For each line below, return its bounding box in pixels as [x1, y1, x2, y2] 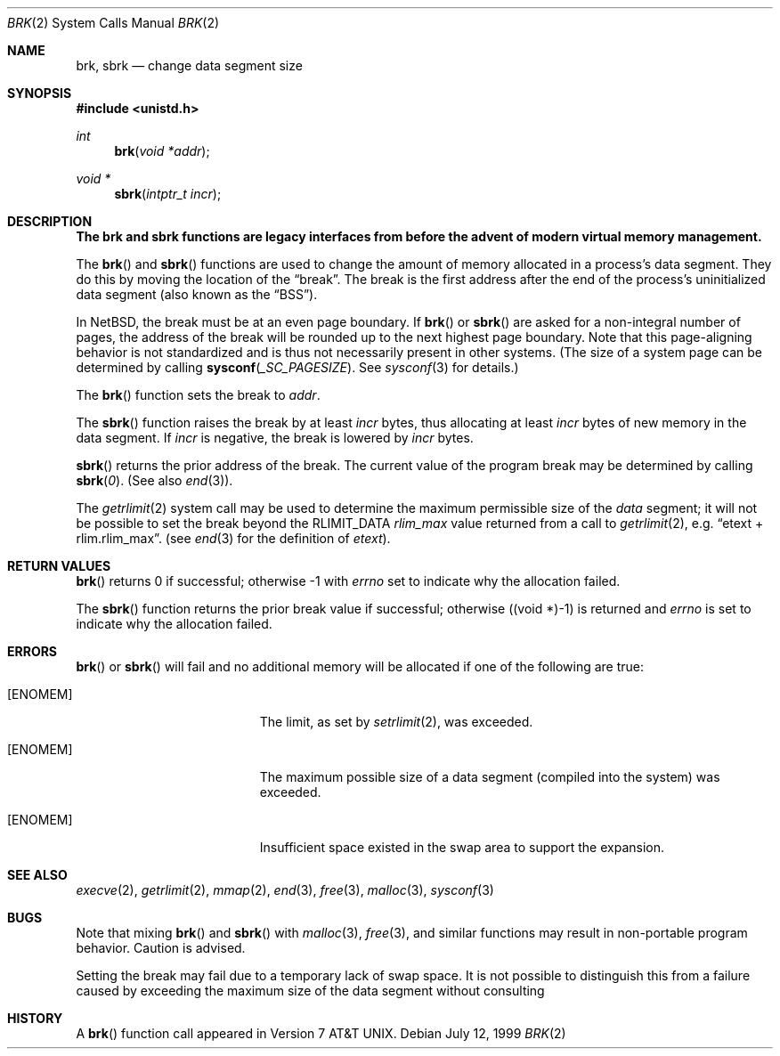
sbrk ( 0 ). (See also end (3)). [76, 473, 233, 488]
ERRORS [7, 644, 58, 659]
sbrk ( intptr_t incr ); [114, 186, 222, 201]
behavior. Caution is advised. [76, 940, 246, 955]
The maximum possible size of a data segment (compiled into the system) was [259, 769, 720, 784]
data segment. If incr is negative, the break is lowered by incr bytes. [76, 430, 474, 445]
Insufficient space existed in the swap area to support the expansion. [259, 840, 665, 855]
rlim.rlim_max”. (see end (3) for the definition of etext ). [76, 531, 391, 546]
